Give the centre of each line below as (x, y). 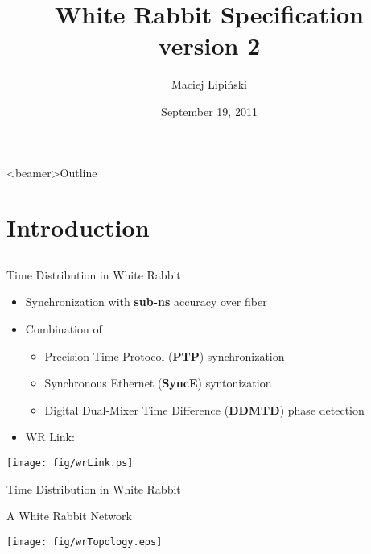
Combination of (64, 329)
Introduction (78, 227)
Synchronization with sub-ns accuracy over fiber (146, 302)
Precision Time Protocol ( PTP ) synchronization (165, 356)
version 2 (209, 45)
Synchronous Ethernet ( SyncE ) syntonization (158, 383)
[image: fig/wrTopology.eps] (85, 542)
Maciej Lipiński (209, 84)
